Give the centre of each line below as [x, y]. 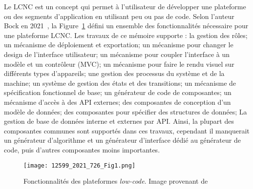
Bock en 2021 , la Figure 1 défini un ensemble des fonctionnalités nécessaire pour [126, 26]
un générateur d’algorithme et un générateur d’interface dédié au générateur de [122, 140]
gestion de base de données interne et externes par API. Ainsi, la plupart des [119, 121]
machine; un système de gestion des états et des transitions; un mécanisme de [120, 83]
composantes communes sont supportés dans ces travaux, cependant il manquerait [127, 130]
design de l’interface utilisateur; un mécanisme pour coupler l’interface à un [117, 54]
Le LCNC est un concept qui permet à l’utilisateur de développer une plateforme [125, 6]
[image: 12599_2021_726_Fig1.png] [80, 165]
